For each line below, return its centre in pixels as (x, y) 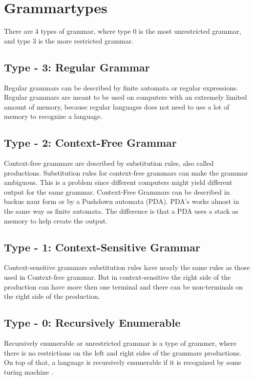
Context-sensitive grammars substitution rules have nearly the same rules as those (127, 267)
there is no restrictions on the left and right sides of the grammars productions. (123, 352)
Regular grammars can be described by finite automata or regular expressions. (121, 87)
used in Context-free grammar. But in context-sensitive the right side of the (117, 277)
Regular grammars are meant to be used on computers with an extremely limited (126, 97)
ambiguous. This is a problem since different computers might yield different (118, 182)
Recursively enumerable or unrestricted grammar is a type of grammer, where (120, 343)
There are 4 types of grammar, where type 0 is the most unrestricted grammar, (123, 31)
